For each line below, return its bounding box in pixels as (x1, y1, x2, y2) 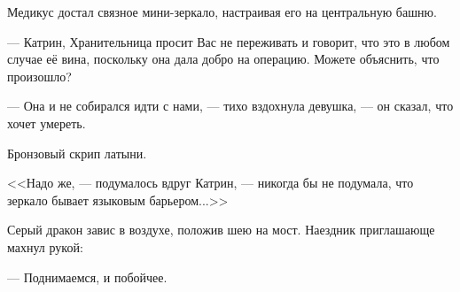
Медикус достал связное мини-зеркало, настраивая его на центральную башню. (7, 3, 437, 20)
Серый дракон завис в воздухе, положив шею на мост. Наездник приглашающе (7, 220, 435, 239)
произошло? (7, 66, 72, 85)
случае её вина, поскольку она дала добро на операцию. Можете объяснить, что (7, 50, 440, 68)
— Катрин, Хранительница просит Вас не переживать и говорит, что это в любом (7, 32, 450, 50)
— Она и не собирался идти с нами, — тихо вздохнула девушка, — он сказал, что (7, 96, 454, 115)
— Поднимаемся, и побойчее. (7, 267, 168, 286)
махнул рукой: (7, 237, 83, 256)
